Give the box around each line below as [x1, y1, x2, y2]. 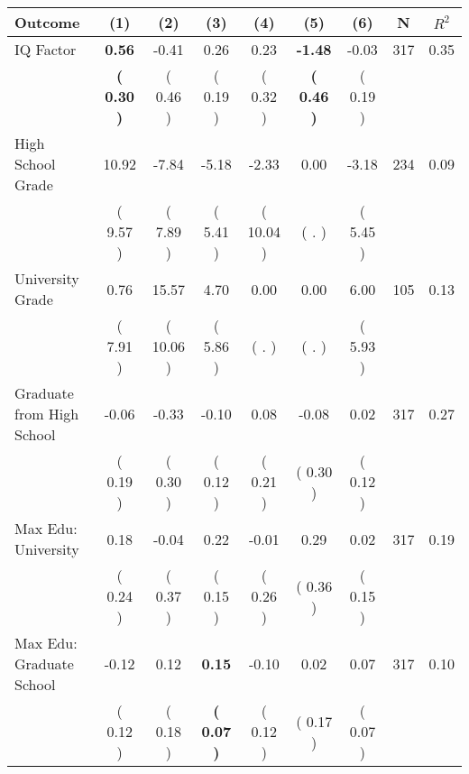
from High [14, 403, 79, 424]
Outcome [14, 12, 80, 32]
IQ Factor [14, 39, 77, 60]
